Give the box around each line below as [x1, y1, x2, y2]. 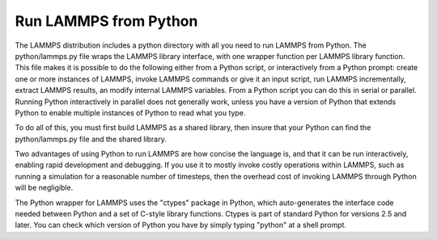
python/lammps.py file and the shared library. [15, 134, 167, 144]
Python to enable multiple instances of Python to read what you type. [15, 107, 246, 117]
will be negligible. [15, 182, 74, 193]
